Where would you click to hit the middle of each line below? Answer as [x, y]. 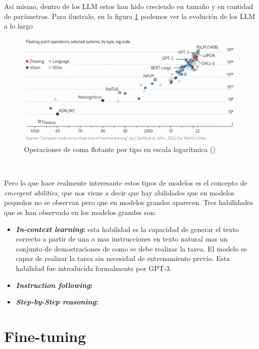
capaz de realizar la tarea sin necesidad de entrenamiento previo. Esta [123, 258]
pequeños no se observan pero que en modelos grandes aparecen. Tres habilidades [129, 202]
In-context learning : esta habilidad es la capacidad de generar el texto [127, 229]
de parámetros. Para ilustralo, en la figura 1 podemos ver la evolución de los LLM [130, 16]
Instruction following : [54, 285]
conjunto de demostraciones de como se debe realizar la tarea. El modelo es [131, 248]
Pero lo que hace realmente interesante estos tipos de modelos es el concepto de [126, 183]
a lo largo [18, 26]
